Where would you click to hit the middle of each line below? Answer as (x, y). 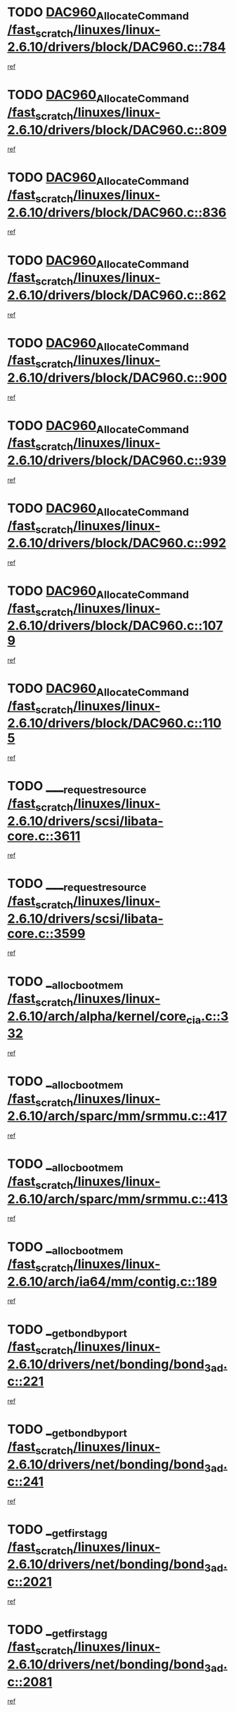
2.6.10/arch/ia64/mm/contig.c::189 (112, 1281)
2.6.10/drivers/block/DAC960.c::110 (114, 723)
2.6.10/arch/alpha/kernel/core (97, 1016)
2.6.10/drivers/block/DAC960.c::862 (117, 295)
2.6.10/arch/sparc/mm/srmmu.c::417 (117, 1116)
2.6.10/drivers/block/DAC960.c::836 (117, 212)
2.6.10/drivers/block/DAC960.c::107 (115, 626)
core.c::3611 (44, 836)
